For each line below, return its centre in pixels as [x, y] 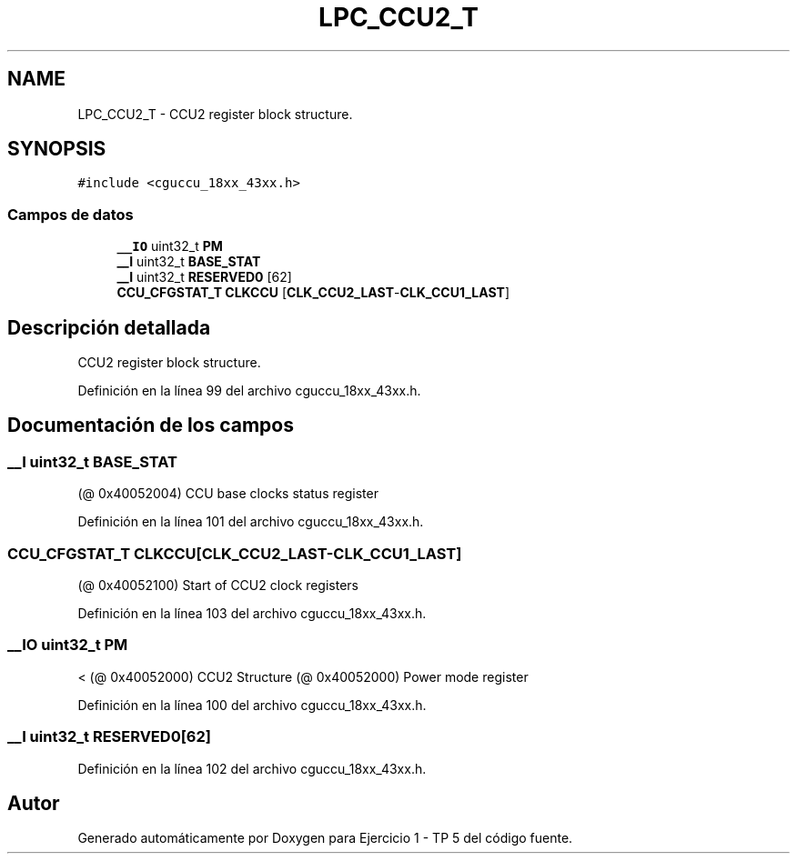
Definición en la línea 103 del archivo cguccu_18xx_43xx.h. [252, 613]
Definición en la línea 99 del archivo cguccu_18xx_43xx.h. [249, 391]
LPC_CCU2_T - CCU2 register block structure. [215, 114]
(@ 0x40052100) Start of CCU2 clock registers [218, 585]
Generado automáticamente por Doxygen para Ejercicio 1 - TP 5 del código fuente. [325, 838]
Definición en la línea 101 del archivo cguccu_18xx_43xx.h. [251, 522]
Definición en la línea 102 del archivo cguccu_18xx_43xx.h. [252, 768]
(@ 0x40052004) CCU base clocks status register [228, 494]
